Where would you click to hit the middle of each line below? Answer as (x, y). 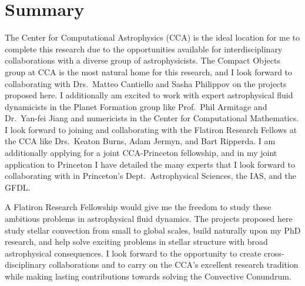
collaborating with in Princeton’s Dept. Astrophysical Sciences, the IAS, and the (150, 176)
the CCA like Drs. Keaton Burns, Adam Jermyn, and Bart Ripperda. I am (140, 141)
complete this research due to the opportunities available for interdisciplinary (144, 49)
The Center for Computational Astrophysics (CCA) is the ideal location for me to (152, 37)
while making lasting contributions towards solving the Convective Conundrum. (148, 276)
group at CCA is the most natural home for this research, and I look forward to (149, 71)
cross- (274, 253)
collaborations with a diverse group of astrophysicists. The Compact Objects (143, 60)
